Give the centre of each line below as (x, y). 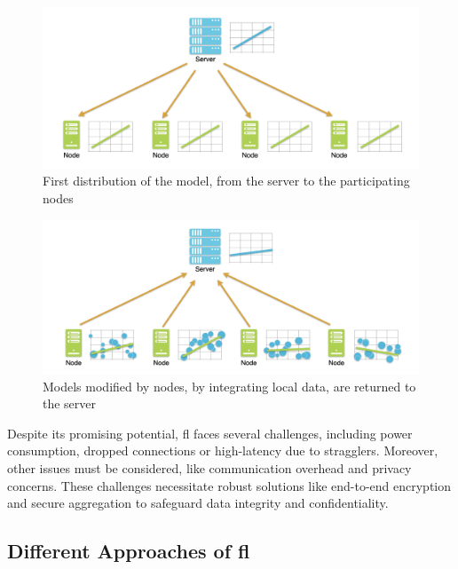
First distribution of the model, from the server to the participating (226, 181)
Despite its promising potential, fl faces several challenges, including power (210, 433)
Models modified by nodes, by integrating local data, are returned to (229, 386)
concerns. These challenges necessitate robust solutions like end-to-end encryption (229, 485)
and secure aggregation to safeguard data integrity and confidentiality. (198, 503)
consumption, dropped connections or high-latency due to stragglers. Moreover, (223, 450)
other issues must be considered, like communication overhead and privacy (209, 468)
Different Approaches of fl (129, 551)
